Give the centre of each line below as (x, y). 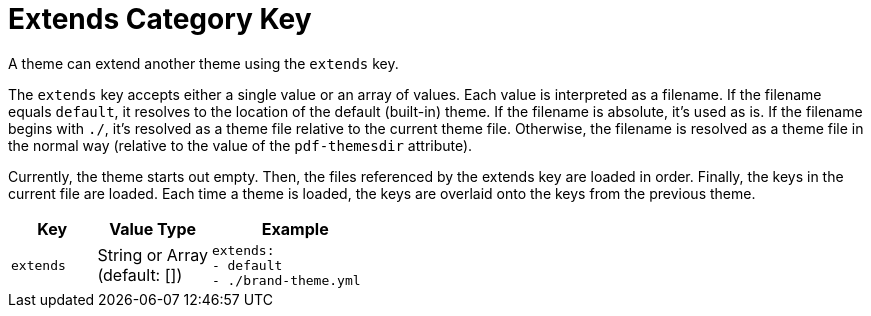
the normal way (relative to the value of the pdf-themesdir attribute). (240, 145)
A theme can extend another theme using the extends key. (203, 63)
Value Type (153, 228)
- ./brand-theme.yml (286, 280)
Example (295, 228)
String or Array (152, 255)
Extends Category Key (160, 19)
